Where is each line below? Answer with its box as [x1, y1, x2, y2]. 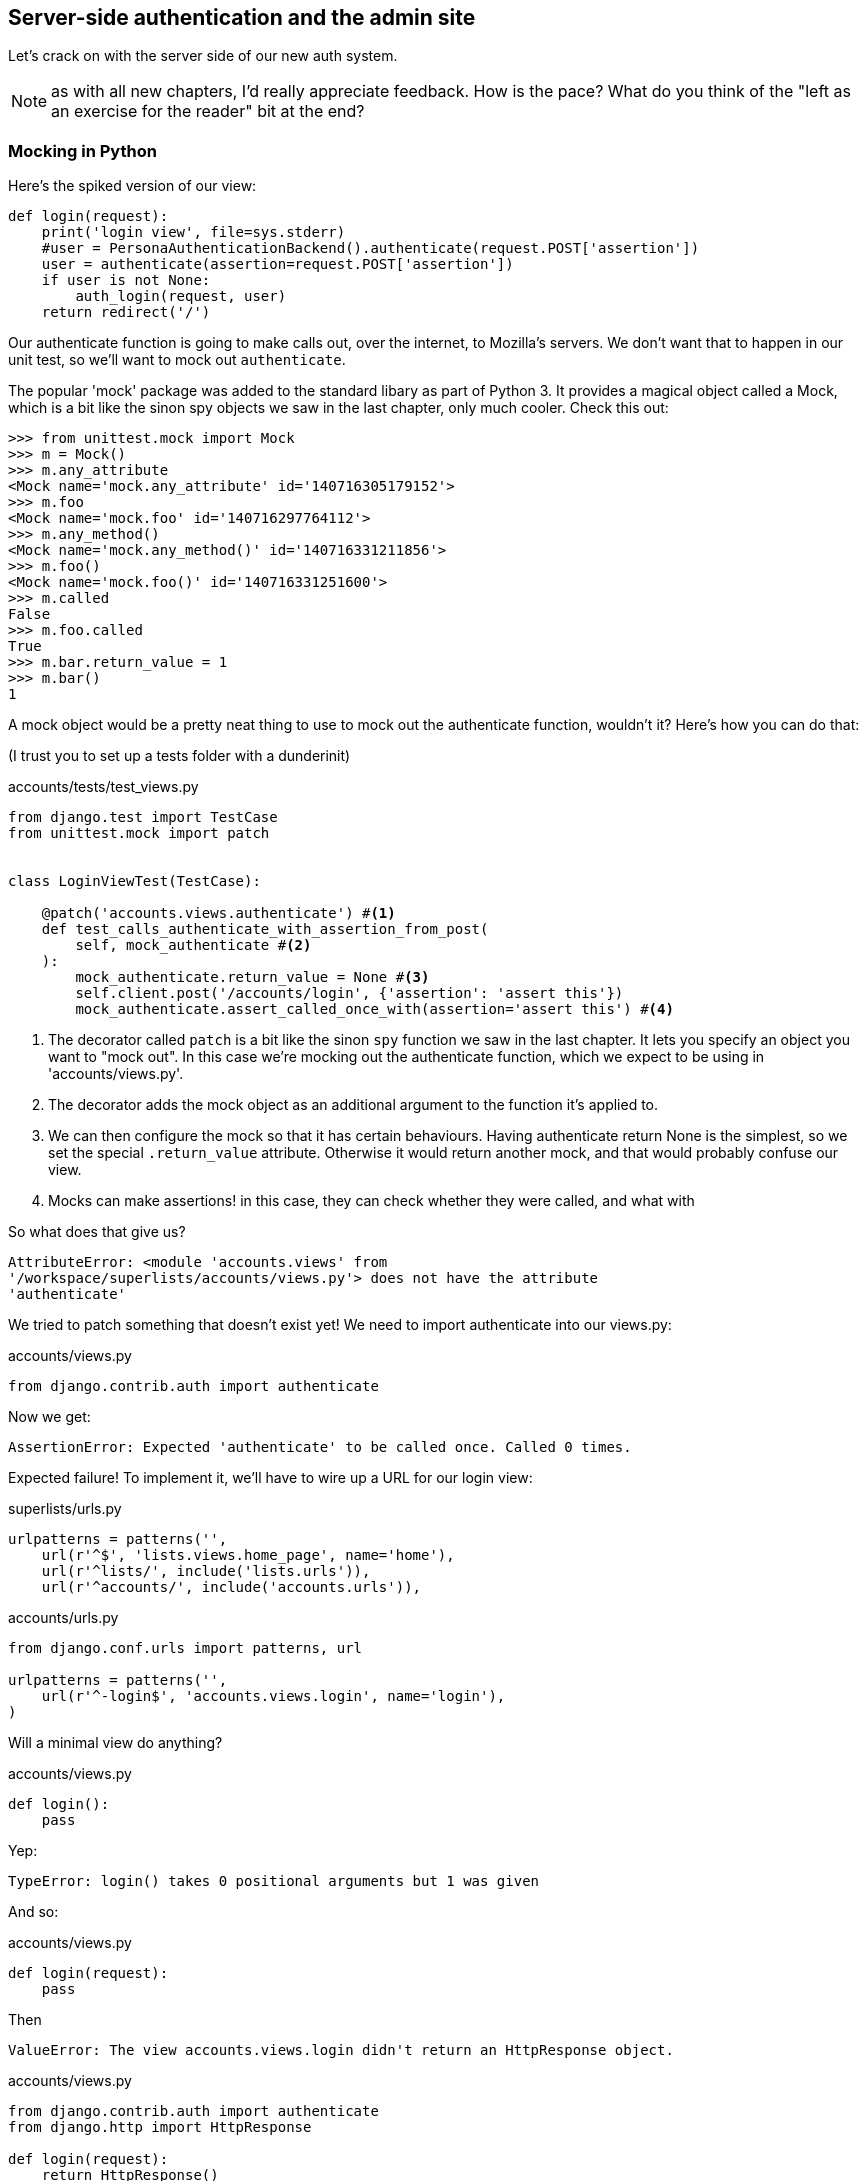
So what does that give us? [8, 1223, 186, 1241]
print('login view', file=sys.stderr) [41, 224, 346, 241]
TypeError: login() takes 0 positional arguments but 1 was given [8, 1873, 540, 1890]
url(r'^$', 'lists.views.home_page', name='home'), [41, 1547, 455, 1564]
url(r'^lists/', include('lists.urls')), [41, 1563, 371, 1580]
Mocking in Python [8, 140, 157, 161]
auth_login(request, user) [75, 288, 287, 305]
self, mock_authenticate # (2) [75, 937, 312, 954]
